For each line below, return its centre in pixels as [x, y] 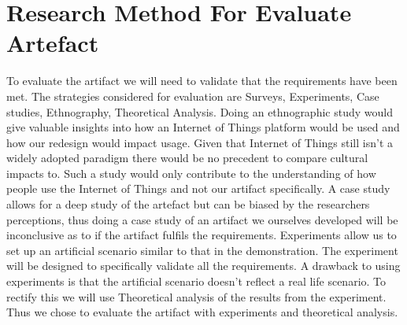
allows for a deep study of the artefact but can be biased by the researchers [188, 204]
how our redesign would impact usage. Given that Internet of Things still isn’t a [200, 142]
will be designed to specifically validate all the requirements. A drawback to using [203, 266]
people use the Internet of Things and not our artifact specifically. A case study [198, 188]
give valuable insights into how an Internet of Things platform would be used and [203, 127]
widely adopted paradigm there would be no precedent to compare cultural [187, 158]
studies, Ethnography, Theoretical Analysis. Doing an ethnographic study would [200, 111]
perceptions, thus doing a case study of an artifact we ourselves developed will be [202, 219]
